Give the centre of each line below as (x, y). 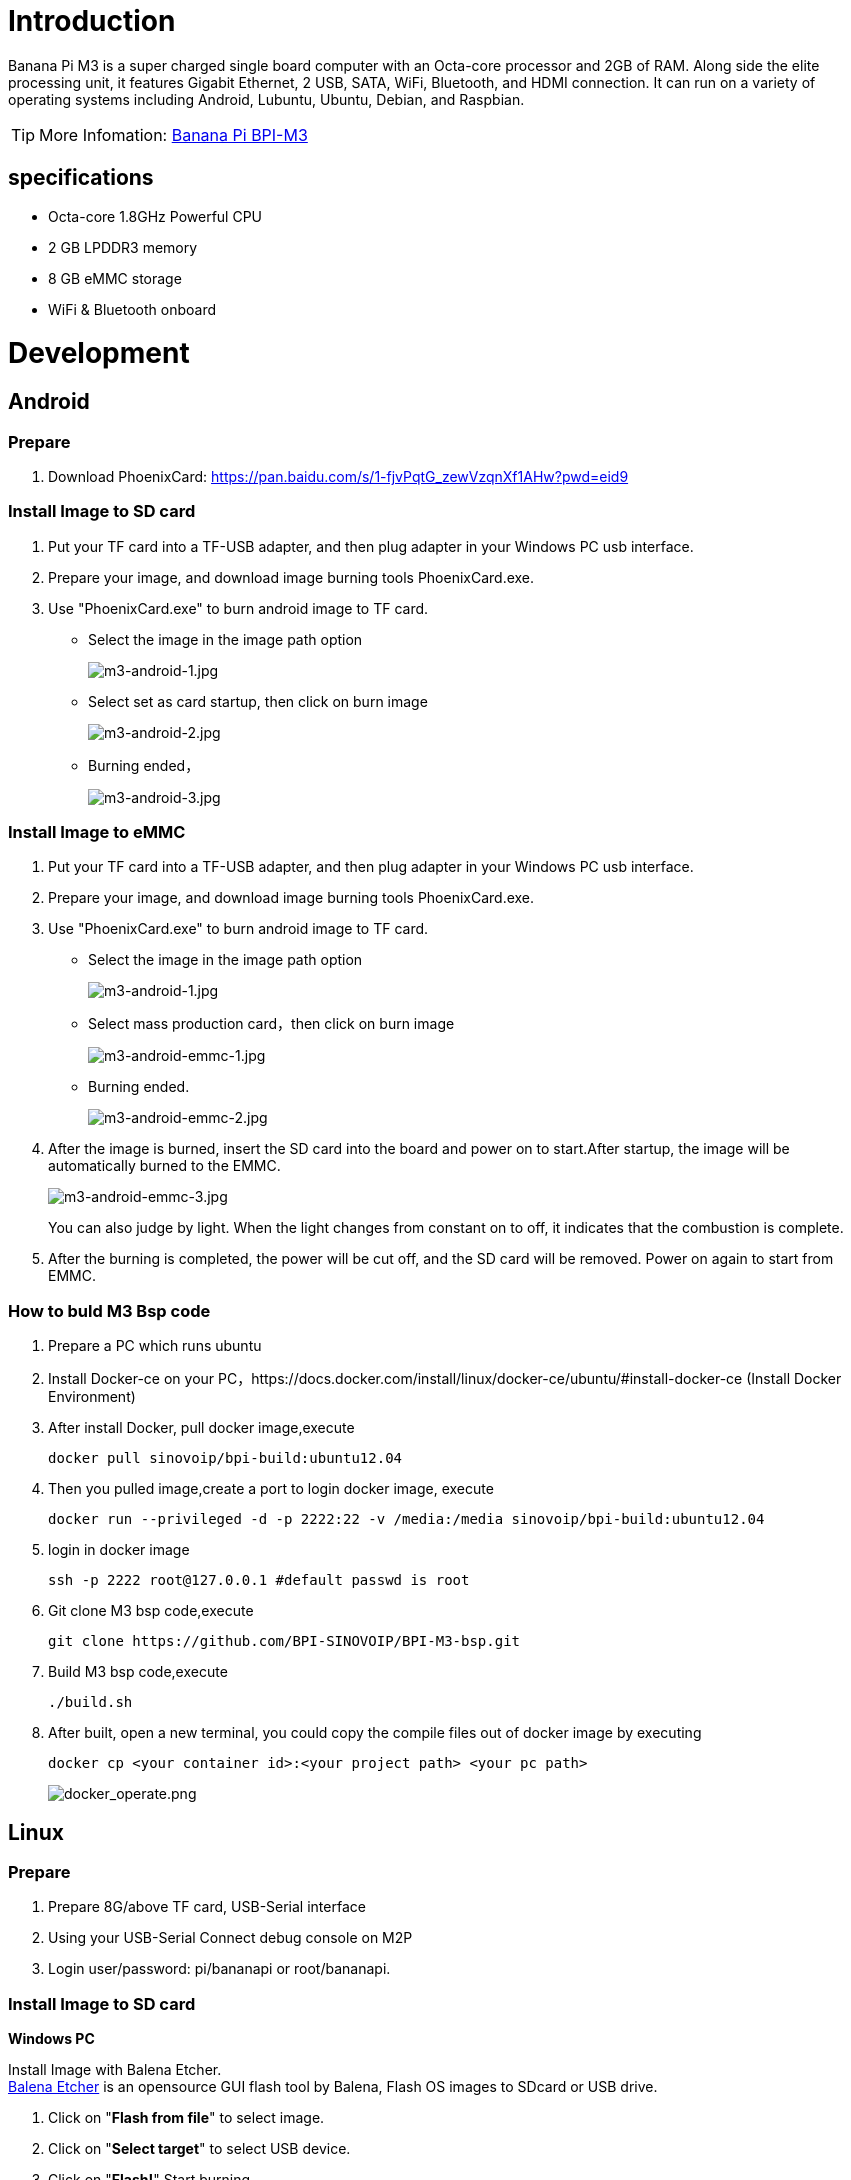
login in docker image (119, 1550)
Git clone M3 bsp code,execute (151, 1611)
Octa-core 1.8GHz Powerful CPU (155, 216)
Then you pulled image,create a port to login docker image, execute (271, 1489)
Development (99, 353)
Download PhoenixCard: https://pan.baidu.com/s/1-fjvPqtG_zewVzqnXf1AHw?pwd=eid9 (338, 476)
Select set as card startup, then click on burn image (258, 701)
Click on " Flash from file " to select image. (186, 2118)
